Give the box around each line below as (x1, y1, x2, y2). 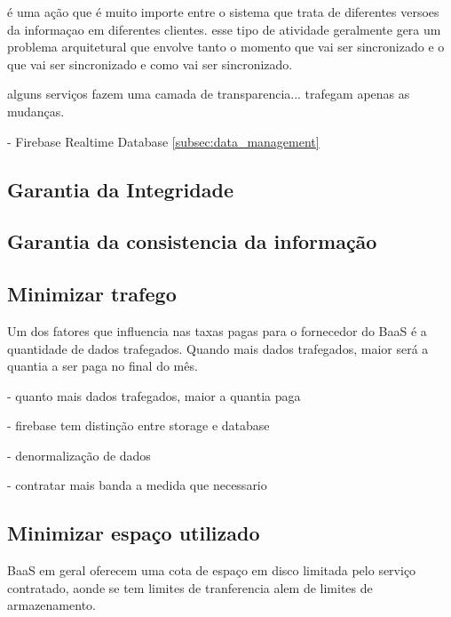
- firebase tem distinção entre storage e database (7, 416, 270, 435)
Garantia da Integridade (7, 175, 233, 203)
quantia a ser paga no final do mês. (7, 357, 198, 375)
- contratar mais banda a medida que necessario (7, 476, 267, 494)
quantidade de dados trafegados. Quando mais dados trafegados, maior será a (7, 339, 429, 357)
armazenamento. (7, 596, 96, 614)
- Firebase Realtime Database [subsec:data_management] (7, 132, 320, 150)
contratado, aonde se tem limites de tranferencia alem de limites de (7, 578, 373, 597)
